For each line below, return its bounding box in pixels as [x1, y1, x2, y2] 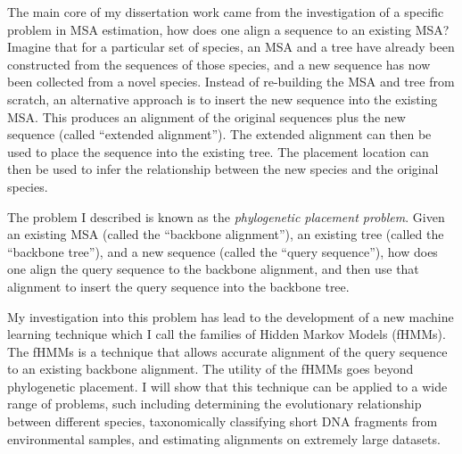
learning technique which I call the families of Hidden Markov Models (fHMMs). [7, 325, 446, 343]
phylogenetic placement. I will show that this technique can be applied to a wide [7, 376, 448, 395]
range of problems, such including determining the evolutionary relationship [7, 394, 422, 413]
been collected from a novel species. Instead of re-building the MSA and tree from [7, 72, 455, 91]
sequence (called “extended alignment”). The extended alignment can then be [7, 125, 432, 144]
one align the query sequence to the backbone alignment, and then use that [7, 260, 419, 278]
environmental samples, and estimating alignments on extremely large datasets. [7, 429, 441, 448]
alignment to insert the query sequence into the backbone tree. [7, 277, 350, 295]
